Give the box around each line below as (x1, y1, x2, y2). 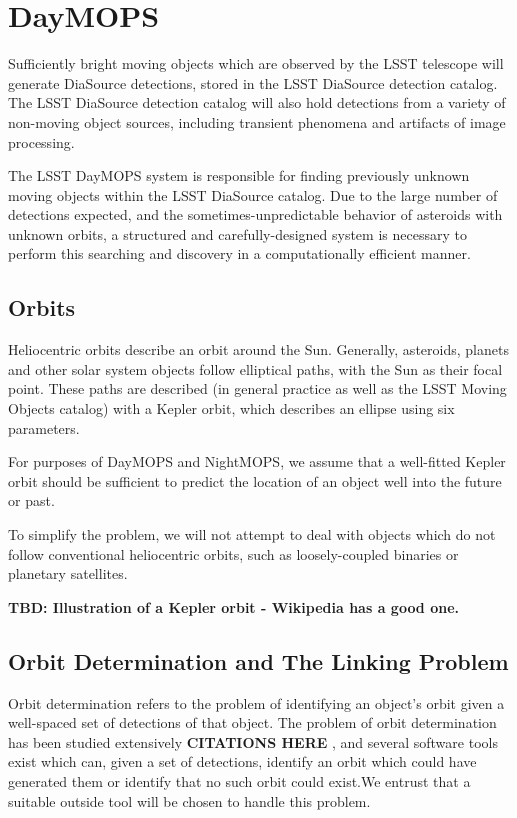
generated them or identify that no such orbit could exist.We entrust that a (8, 770, 471, 791)
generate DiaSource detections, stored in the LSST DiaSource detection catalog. (8, 72, 498, 93)
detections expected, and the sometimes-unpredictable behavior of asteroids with (8, 204, 503, 225)
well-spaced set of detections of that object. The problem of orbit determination (8, 712, 497, 733)
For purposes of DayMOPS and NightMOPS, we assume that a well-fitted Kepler (8, 451, 506, 472)
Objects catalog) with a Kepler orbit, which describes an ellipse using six (8, 398, 455, 419)
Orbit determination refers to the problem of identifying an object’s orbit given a (8, 692, 505, 713)
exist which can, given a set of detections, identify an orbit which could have (8, 751, 477, 772)
